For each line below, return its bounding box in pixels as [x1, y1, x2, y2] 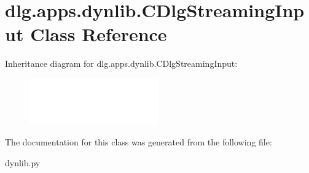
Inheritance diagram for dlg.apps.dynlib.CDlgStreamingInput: [5, 57, 238, 70]
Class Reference [30, 21, 167, 47]
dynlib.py [5, 156, 41, 169]
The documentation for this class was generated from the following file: [5, 136, 272, 148]
